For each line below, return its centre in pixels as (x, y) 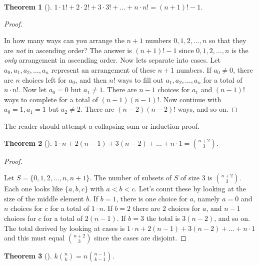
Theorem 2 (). (28, 143)
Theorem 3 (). (28, 256)
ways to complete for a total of (51, 99)
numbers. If (194, 69)
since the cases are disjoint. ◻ (140, 238)
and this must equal (34, 238)
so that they (227, 40)
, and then (91, 79)
